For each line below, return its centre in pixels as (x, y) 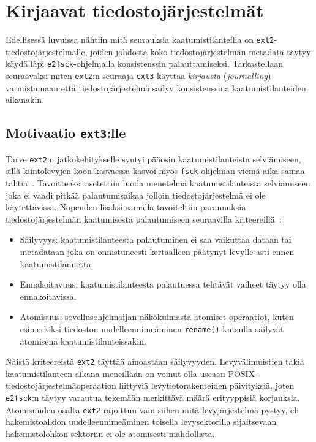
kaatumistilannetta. (57, 263)
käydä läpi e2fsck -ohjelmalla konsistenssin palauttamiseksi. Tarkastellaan (145, 63)
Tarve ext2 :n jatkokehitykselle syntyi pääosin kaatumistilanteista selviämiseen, (153, 158)
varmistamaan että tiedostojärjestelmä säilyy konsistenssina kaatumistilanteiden (156, 87)
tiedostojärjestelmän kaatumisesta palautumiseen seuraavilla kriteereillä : (144, 219)
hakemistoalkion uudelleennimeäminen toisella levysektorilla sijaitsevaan (141, 421)
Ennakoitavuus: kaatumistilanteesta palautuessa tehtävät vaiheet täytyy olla (163, 284)
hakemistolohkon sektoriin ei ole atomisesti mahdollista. (110, 433)
